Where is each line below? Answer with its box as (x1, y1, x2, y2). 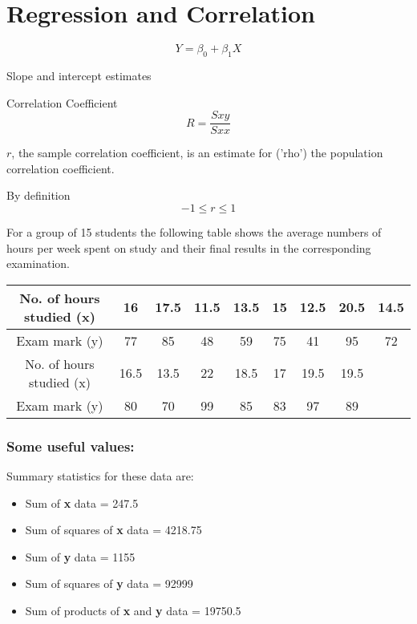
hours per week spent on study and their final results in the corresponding (6, 239, 371, 256)
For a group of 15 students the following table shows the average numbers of (6, 223, 382, 240)
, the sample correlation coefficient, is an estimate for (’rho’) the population (11, 144, 383, 161)
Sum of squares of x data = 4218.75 (25, 521, 202, 538)
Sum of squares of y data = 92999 (25, 575, 193, 592)
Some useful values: (6, 436, 135, 456)
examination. (6, 255, 70, 272)
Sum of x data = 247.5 (25, 494, 139, 511)
